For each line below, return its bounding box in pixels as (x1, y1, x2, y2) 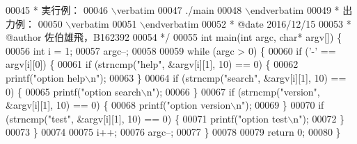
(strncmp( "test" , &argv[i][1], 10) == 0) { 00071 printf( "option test (6, 111, 288, 125)
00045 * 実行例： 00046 (6, 3, 109, 17)
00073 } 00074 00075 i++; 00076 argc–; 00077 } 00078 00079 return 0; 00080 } (6, 125, 341, 139)
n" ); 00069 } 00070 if (236, 98, 324, 112)
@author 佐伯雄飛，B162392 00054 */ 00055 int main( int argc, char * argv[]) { (6, 30, 342, 44)
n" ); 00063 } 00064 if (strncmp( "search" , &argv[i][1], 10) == (90, 70, 347, 84)
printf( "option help (6, 70, 86, 84)
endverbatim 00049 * (250, 3, 340, 17)
